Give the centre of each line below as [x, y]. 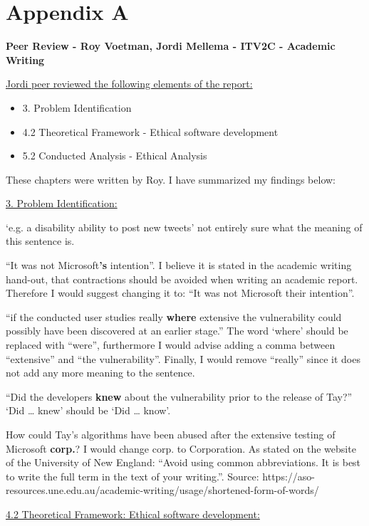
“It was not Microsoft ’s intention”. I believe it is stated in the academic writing [179, 265]
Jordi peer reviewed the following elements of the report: [129, 84]
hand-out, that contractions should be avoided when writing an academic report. [182, 279]
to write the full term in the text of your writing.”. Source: [132, 476]
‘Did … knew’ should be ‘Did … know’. [88, 410]
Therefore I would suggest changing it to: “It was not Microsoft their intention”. [180, 293]
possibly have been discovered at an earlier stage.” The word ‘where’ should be [177, 331]
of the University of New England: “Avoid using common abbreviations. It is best [183, 462]
